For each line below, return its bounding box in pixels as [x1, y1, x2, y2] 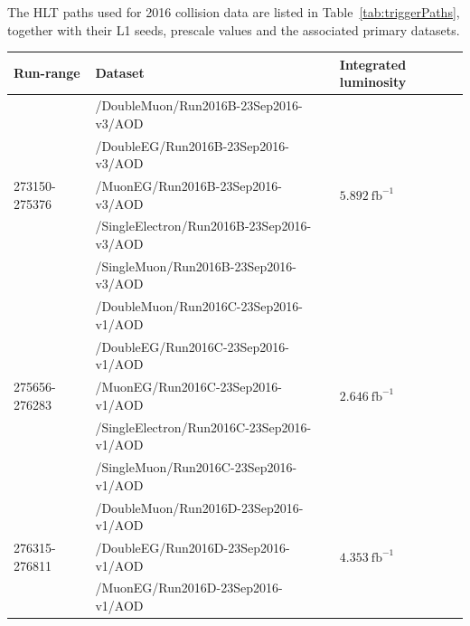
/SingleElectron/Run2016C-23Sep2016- [95, 417, 312, 436]
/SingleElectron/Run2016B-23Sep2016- [95, 216, 312, 235]
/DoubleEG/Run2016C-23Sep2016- [95, 337, 289, 356]
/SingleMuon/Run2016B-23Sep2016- [95, 256, 296, 275]
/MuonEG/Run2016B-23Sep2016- [95, 176, 282, 194]
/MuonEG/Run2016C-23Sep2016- [95, 377, 283, 396]
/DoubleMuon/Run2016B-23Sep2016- [95, 96, 303, 115]
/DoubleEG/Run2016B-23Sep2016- [95, 136, 289, 155]
